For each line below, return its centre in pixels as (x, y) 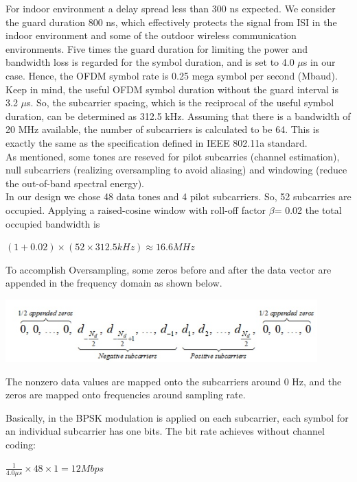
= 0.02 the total (308, 209)
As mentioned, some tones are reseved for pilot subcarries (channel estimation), (173, 156)
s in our (319, 62)
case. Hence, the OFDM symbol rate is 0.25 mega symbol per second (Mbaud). (172, 75)
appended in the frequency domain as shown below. (114, 283)
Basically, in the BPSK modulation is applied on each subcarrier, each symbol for (177, 417)
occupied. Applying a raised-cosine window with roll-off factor (136, 209)
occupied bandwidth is (53, 223)
